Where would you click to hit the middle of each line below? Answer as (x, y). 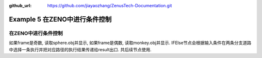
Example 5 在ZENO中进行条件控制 (60, 19)
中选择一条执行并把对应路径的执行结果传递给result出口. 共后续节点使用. (80, 49)
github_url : (20, 6)
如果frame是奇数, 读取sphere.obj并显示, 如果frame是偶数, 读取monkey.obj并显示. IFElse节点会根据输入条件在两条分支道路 (130, 43)
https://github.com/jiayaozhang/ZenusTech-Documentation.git (110, 6)
